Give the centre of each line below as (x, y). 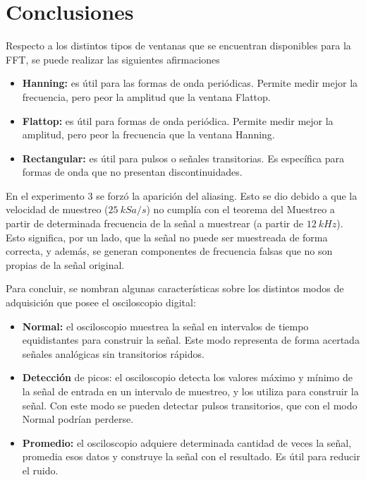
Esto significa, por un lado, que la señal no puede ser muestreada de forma (167, 237)
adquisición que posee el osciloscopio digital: (101, 302)
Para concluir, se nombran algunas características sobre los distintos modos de (175, 288)
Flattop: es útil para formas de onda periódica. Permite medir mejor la (178, 120)
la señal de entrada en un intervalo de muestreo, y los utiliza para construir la (190, 391)
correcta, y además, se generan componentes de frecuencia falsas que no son (169, 251)
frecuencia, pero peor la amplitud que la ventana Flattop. (146, 96)
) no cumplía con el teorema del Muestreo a (240, 209)
